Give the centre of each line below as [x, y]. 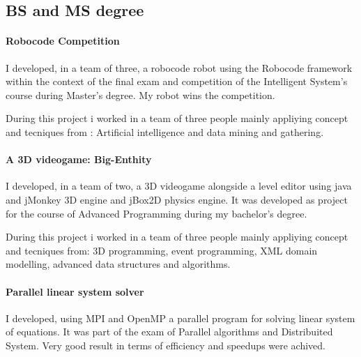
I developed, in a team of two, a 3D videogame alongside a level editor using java [179, 186]
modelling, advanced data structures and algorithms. [118, 264]
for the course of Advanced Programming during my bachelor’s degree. [156, 213]
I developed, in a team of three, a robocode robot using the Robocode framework [179, 67]
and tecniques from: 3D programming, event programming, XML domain [162, 250]
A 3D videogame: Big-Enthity [79, 159]
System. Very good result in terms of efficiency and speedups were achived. [166, 345]
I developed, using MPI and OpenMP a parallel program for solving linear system [180, 318]
